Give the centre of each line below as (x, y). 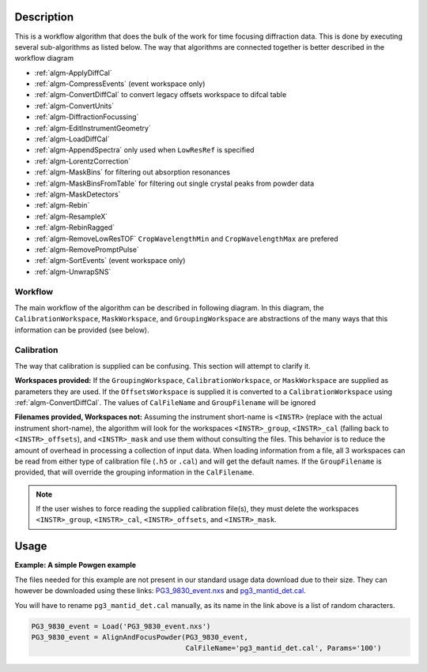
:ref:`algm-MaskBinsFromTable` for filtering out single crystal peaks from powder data (174, 183)
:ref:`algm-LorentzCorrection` (83, 161)
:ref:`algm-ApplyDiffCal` (73, 73)
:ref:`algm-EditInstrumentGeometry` (93, 128)
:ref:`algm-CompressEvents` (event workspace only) (120, 84)
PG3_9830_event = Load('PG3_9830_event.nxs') (121, 626)
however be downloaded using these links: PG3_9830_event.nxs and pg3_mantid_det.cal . (160, 591)
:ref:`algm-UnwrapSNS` (73, 272)
